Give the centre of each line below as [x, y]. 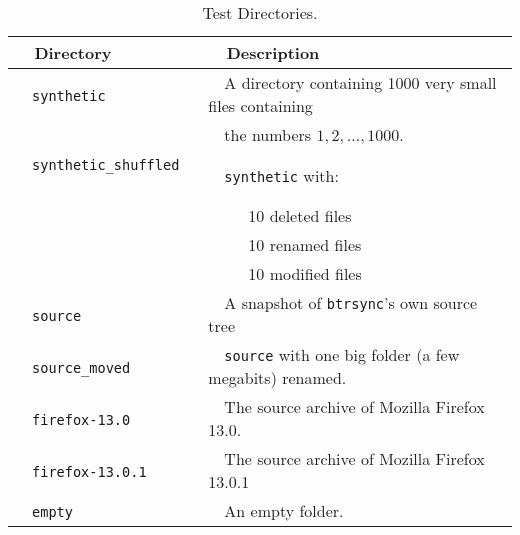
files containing [260, 105]
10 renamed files [305, 244]
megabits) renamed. [277, 377]
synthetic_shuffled [106, 165]
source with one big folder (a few [342, 354]
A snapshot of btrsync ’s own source [351, 302]
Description [273, 52]
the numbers [268, 134]
